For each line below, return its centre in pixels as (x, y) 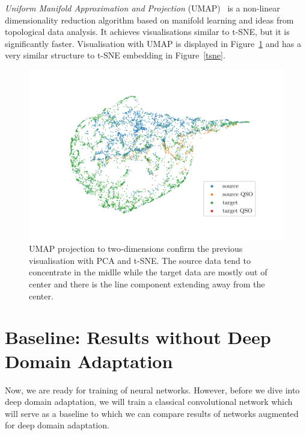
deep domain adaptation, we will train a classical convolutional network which (149, 402)
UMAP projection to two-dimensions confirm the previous (136, 249)
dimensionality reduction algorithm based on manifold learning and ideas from (149, 20)
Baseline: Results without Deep (138, 337)
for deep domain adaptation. (57, 425)
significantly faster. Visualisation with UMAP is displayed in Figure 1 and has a (153, 43)
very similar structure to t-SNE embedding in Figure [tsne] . (115, 55)
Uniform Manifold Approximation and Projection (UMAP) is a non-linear (142, 8)
